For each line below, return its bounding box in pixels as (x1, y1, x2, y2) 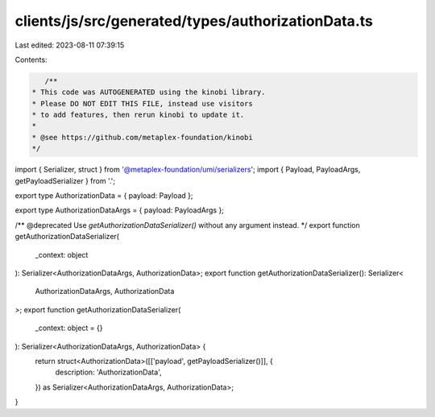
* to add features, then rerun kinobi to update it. (31, 110, 245, 120)
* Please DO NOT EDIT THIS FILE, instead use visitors (31, 99, 253, 108)
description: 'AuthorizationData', (55, 367, 162, 378)
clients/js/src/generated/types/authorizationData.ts (14, 12, 374, 30)
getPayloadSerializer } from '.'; (14, 175, 116, 185)
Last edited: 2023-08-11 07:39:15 (14, 40, 125, 50)
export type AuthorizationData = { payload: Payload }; (14, 191, 193, 200)
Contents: (14, 55, 48, 64)
